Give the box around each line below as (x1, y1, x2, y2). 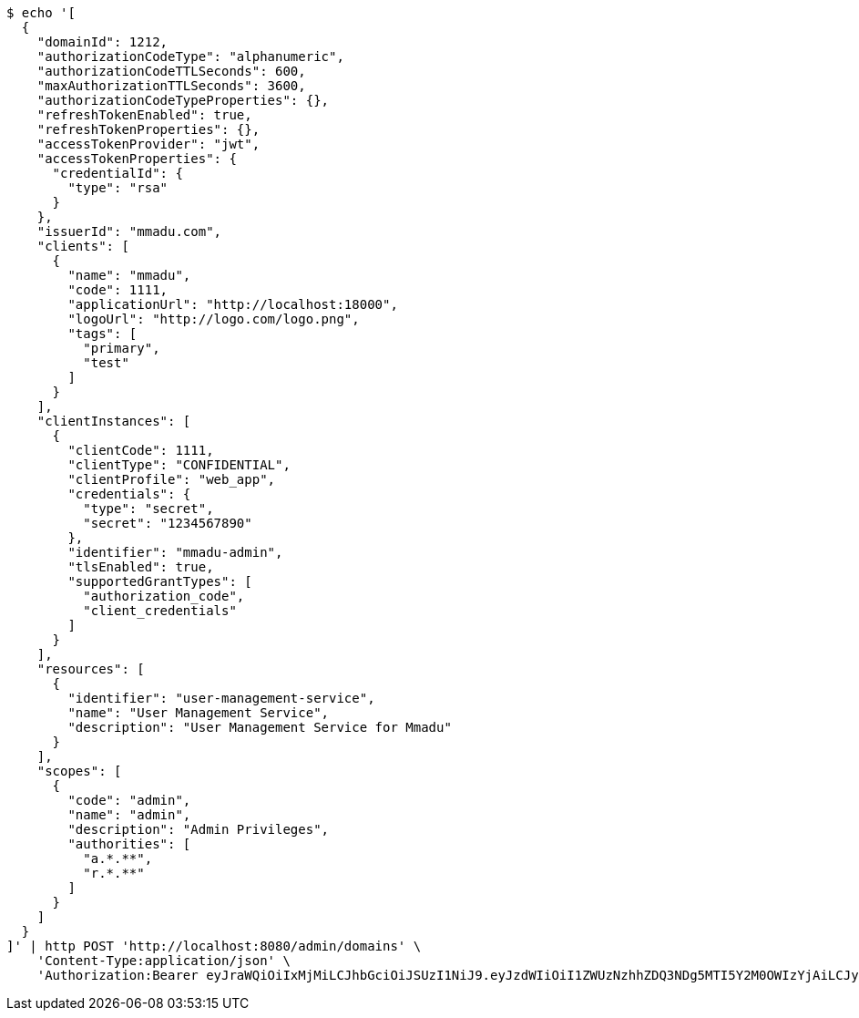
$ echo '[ (6, 5, 76, 20)
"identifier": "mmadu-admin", (67, 545, 283, 560)
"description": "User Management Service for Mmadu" (67, 720, 452, 735)
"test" (83, 355, 129, 370)
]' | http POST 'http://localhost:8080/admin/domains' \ (6, 939, 422, 953)
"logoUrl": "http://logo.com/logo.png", (67, 312, 360, 326)
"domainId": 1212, (36, 35, 169, 49)
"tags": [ (67, 326, 138, 341)
